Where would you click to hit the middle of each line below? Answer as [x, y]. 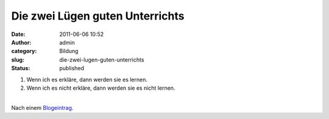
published [72, 68]
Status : [21, 68]
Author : [21, 42]
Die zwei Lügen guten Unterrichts [98, 16]
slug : [18, 60]
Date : [18, 34]
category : [24, 51]
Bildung [69, 51]
